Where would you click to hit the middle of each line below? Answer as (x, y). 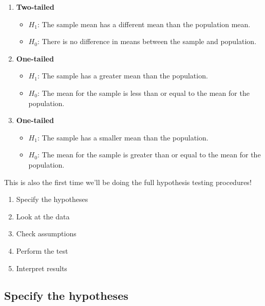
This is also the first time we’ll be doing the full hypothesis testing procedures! (128, 182)
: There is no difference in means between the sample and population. (147, 41)
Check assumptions (46, 233)
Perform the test (42, 250)
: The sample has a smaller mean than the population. (123, 137)
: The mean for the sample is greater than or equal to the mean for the (149, 155)
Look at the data (43, 216)
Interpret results (42, 268)
